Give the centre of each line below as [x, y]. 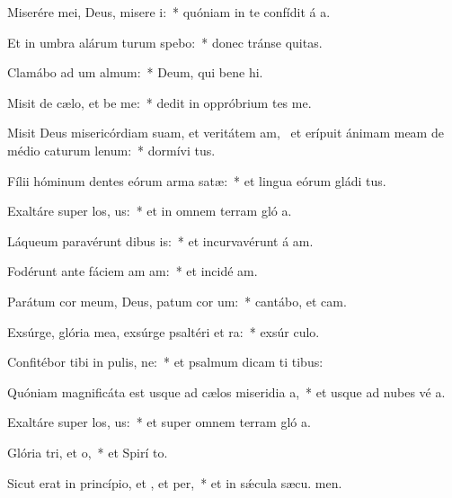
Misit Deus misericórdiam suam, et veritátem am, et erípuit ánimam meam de [226, 133]
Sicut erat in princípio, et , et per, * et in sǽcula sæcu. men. [175, 482]
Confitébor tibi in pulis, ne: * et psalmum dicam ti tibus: [165, 362]
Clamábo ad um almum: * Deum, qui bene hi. [135, 72]
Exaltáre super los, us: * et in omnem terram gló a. [150, 211]
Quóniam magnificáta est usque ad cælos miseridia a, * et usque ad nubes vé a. [226, 391]
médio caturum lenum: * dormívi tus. [111, 150]
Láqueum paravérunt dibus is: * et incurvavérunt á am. [160, 240]
